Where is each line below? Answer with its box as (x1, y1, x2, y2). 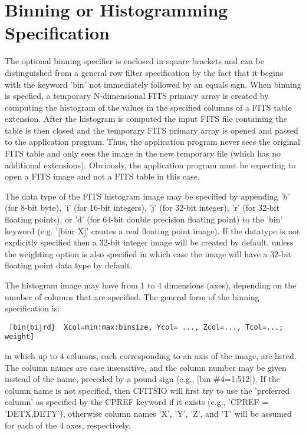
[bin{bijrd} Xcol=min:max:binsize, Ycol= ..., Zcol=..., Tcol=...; (9, 323, 284, 331)
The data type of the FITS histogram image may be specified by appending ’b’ (5, 190, 290, 202)
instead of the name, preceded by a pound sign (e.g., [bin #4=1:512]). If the (5, 373, 280, 385)
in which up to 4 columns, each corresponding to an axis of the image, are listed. (5, 350, 297, 362)
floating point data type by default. (5, 259, 133, 271)
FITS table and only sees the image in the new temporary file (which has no (5, 147, 281, 160)
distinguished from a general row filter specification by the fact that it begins (5, 66, 284, 78)
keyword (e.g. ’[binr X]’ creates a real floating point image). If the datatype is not (5, 224, 300, 237)
